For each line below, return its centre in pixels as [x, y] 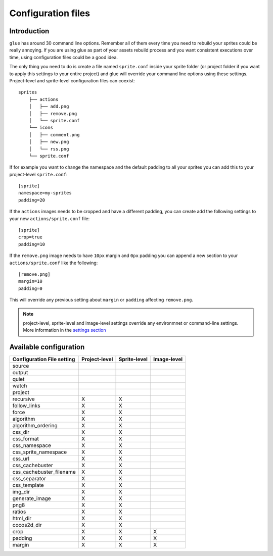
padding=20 [32, 200]
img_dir [21, 492]
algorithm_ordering [35, 426]
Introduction [29, 31]
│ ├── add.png [49, 107]
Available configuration [47, 347]
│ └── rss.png [49, 149]
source [21, 366]
